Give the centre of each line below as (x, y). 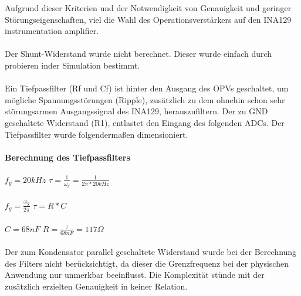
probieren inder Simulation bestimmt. (72, 65)
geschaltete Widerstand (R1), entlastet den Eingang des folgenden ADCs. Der (145, 122)
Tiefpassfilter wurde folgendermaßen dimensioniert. (97, 134)
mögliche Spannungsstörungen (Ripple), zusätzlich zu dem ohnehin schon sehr (145, 99)
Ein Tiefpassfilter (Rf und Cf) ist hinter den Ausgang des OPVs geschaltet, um (147, 88)
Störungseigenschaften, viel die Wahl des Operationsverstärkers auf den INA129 (148, 19)
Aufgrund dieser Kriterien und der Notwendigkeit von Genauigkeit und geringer (148, 8)
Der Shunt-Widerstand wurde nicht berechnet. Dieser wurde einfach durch (138, 54)
